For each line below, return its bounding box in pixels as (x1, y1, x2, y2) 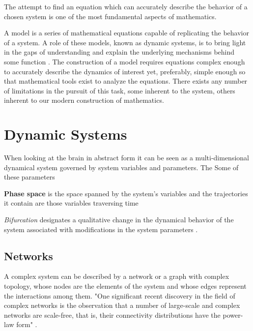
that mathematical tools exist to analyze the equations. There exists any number (4, 76, 248, 86)
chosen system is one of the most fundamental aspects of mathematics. (4, 11, 217, 21)
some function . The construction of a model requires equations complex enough (4, 56, 245, 66)
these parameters (4, 172, 55, 182)
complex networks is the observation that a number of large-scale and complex (4, 300, 240, 310)
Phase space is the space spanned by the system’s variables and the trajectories (4, 188, 248, 198)
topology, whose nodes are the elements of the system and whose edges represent (4, 281, 247, 291)
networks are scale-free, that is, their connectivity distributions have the (4, 309, 221, 320)
